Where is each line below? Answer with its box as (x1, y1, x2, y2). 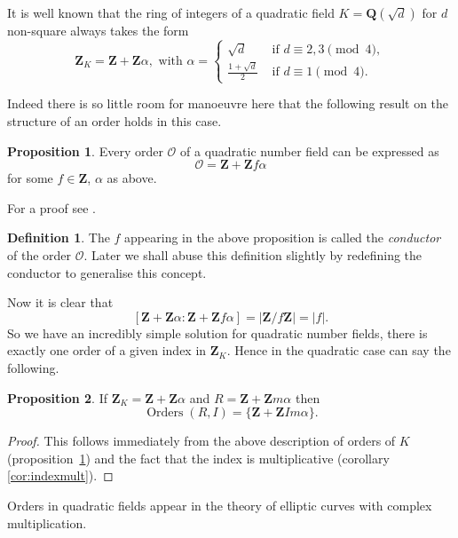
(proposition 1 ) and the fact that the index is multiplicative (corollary (7, 448, 390, 467)
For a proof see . (7, 198, 96, 217)
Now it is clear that (7, 293, 114, 312)
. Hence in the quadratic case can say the (226, 341, 451, 360)
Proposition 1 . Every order (7, 141, 163, 160)
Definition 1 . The (7, 228, 110, 247)
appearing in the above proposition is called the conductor (124, 228, 441, 247)
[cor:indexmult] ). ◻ (7, 466, 114, 485)
